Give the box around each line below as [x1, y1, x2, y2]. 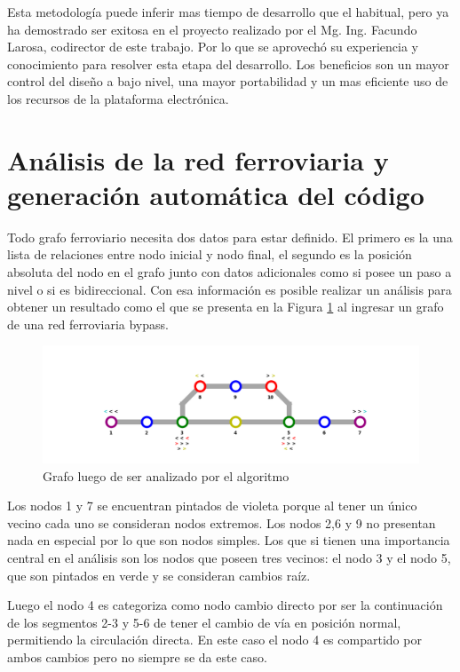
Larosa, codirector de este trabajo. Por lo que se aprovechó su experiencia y [7, 37, 418, 56]
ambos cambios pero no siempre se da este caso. [7, 647, 267, 666]
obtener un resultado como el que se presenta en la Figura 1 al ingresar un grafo [7, 297, 444, 316]
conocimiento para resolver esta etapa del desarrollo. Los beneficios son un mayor [7, 54, 449, 73]
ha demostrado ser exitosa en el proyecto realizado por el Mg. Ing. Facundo [7, 20, 417, 38]
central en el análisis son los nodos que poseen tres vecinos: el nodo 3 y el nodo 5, [7, 548, 451, 566]
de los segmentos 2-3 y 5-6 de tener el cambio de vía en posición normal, [7, 613, 401, 631]
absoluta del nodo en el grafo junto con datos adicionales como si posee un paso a [7, 263, 452, 281]
